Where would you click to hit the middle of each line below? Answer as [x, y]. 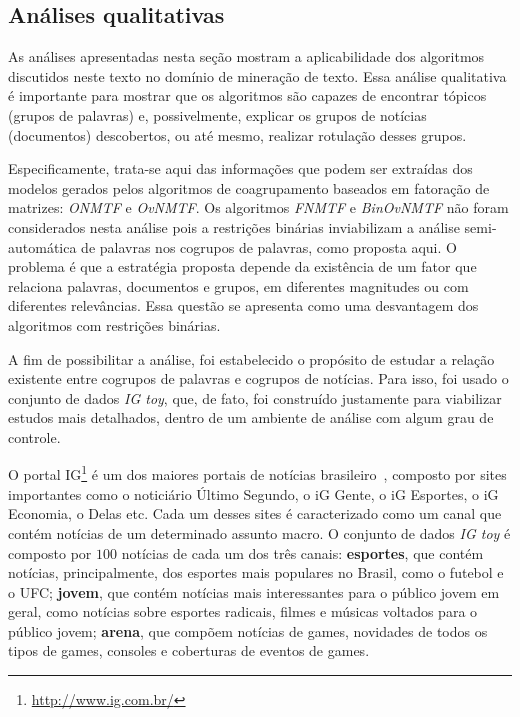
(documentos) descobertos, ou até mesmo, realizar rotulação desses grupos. [237, 134]
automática [42, 246]
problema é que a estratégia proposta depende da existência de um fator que [242, 266]
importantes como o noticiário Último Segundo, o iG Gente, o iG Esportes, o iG [253, 493]
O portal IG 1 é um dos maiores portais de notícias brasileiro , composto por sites [257, 473]
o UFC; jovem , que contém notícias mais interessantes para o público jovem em [254, 591]
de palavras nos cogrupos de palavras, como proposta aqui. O [269, 246]
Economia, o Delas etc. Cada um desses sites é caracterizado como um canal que [255, 513]
